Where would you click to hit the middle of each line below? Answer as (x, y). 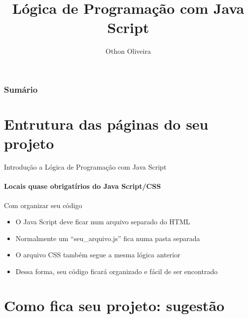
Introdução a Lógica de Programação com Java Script (85, 167)
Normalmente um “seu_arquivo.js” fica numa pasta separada (108, 238)
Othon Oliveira (128, 51)
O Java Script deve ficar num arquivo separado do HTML (103, 222)
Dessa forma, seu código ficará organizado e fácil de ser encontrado (117, 271)
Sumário (21, 89)
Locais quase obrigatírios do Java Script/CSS (83, 186)
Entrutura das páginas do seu (106, 124)
